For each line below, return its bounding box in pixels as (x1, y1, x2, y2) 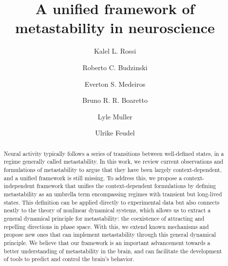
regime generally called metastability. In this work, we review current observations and (3, 157, 224, 166)
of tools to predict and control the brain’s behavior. (3, 255, 134, 263)
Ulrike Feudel (95, 128, 135, 138)
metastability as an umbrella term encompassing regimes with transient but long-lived (3, 190, 222, 198)
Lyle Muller (97, 111, 133, 121)
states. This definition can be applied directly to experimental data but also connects (3, 198, 220, 206)
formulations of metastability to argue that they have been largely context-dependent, (3, 165, 222, 173)
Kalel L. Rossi (94, 46, 136, 56)
